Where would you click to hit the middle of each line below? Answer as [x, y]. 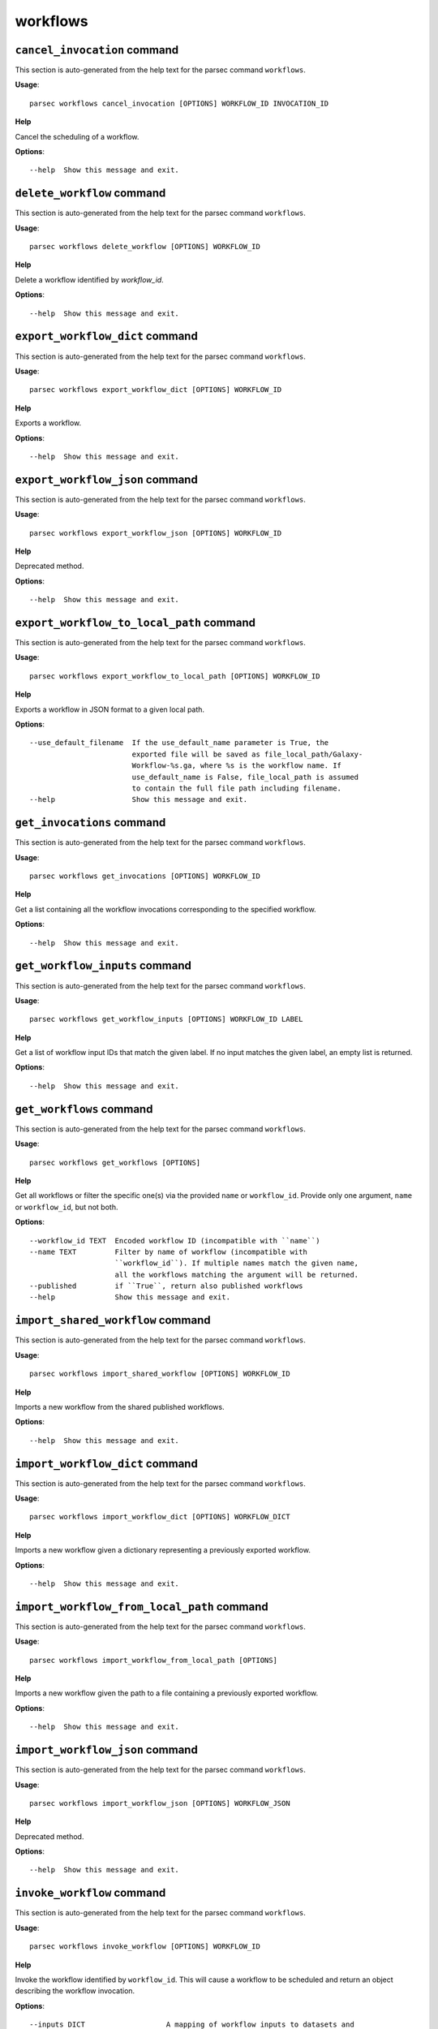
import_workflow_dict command [106, 1464]
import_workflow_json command [106, 1750]
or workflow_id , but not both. [67, 1207]
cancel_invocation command [97, 50]
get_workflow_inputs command [103, 966]
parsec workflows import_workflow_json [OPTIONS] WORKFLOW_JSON [160, 1803]
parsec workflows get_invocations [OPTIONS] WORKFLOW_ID [145, 876]
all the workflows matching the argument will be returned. [237, 1275]
